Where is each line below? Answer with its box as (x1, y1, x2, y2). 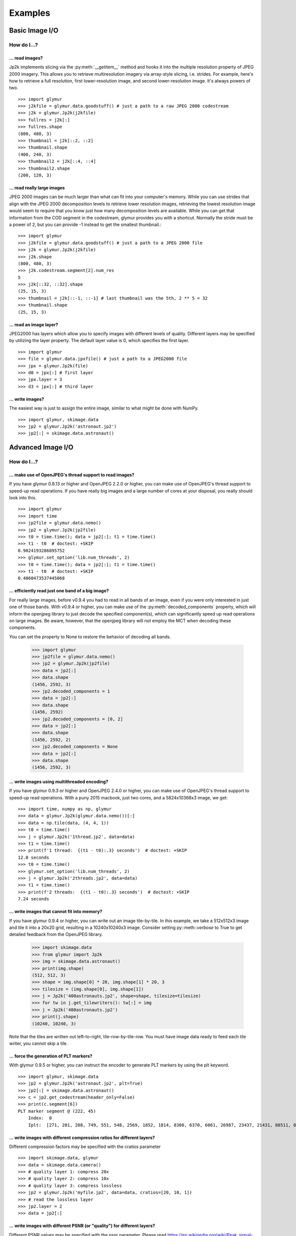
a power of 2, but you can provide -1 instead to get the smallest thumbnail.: (9, 221, 162, 227)
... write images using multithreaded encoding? (9, 779, 109, 785)
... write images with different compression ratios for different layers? (9, 1135, 155, 1141)
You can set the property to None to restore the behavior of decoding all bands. (9, 633, 171, 640)
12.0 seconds (18, 854, 49, 860)
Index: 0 (28, 1115, 52, 1121)
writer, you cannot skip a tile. (9, 1041, 68, 1046)
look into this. (9, 495, 37, 501)
